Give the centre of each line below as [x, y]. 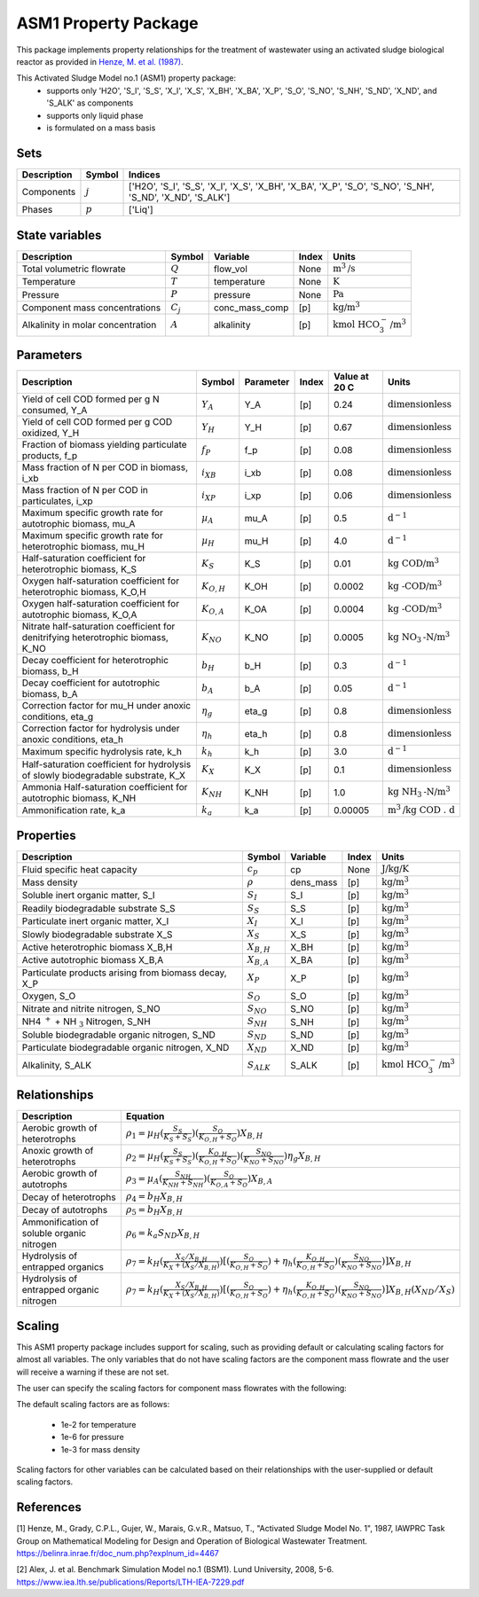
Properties [46, 836]
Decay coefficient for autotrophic [91, 683]
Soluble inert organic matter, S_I [88, 896]
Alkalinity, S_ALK [57, 1065]
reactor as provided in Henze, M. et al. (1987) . [100, 61]
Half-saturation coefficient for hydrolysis [106, 764]
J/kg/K [396, 869]
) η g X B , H [302, 1156]
